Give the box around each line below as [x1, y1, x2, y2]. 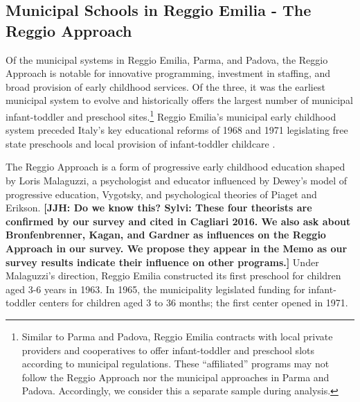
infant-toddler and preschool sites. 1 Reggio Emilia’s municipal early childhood [6, 107, 336, 123]
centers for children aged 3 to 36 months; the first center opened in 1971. [39, 295, 348, 310]
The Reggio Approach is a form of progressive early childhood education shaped [6, 159, 345, 174]
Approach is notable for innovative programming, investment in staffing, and [6, 66, 331, 80]
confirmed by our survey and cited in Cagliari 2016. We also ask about [6, 213, 351, 228]
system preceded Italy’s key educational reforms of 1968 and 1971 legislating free [6, 123, 348, 137]
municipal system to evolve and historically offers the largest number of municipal [6, 93, 353, 107]
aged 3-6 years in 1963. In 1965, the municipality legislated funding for [6, 281, 305, 296]
